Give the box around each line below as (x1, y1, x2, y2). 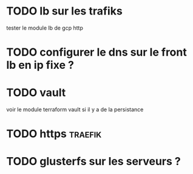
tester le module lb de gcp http (6, 24, 83, 31)
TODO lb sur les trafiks (6, 4, 123, 18)
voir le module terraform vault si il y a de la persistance (6, 106, 144, 113)
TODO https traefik (6, 127, 102, 141)
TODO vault (6, 86, 66, 100)
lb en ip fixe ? (6, 59, 75, 72)
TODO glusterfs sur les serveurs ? (6, 155, 181, 169)
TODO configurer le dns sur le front (6, 45, 187, 59)
